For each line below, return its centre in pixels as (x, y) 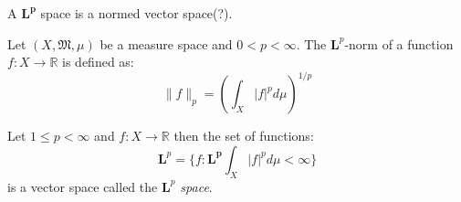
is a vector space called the (83, 186)
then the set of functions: (244, 136)
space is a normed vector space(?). (136, 13)
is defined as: (98, 62)
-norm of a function (399, 43)
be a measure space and (166, 43)
